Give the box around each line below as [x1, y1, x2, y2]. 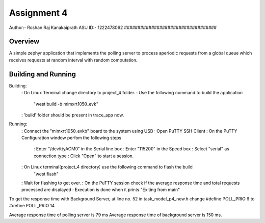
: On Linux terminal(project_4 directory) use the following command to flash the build [21, 164, 193, 170]
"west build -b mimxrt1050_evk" [33, 101, 98, 107]
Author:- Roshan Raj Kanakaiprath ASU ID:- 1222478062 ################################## [9, 25, 217, 30]
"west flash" [33, 171, 59, 177]
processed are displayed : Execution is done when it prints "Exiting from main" [21, 187, 180, 193]
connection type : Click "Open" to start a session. [33, 153, 134, 159]
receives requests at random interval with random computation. [9, 57, 137, 63]
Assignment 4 [9, 7, 68, 18]
